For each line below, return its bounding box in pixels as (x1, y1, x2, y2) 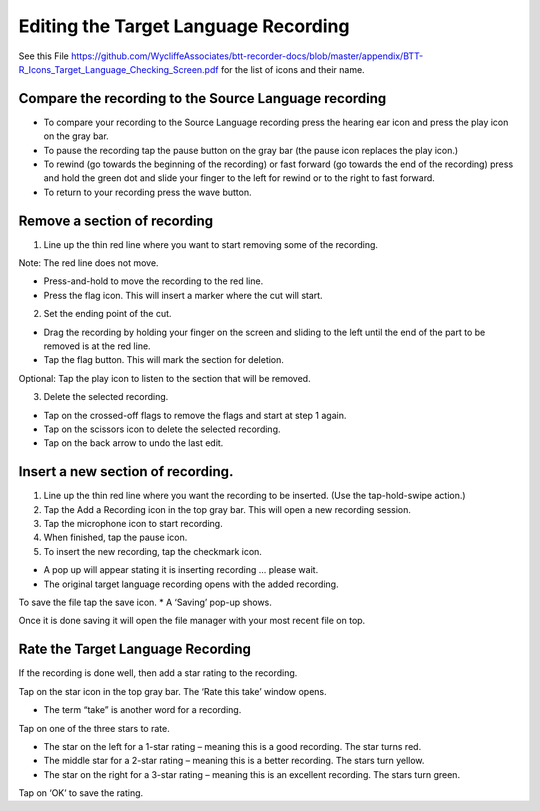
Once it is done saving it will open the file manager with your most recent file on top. (18, 615, 366, 627)
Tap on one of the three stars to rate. (18, 722, 170, 734)
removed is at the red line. (43, 340, 151, 352)
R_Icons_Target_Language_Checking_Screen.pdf (18, 63, 219, 75)
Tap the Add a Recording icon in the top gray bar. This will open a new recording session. (43, 503, 412, 515)
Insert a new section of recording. (18, 463, 234, 480)
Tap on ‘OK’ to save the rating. (18, 787, 144, 799)
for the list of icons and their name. (220, 63, 365, 75)
